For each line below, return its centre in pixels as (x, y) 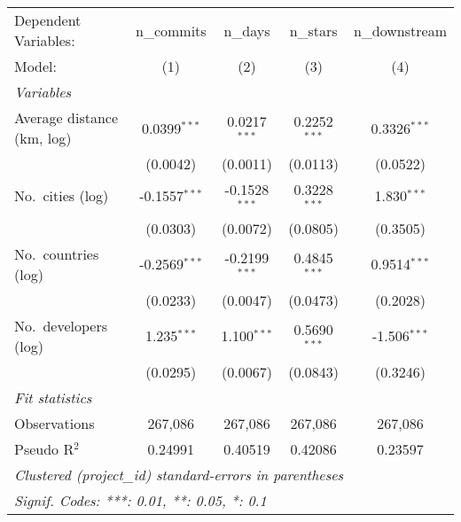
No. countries (57, 253)
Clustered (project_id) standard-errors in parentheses (179, 474)
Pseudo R (44, 448)
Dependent (48, 20)
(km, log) (43, 138)
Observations (55, 423)
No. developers (61, 325)
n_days (247, 30)
